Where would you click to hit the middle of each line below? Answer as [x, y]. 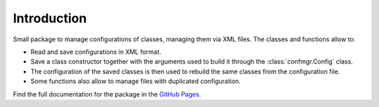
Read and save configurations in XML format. [96, 52]
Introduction [50, 18]
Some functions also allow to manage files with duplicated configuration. [136, 81]
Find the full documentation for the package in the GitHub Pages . [107, 94]
